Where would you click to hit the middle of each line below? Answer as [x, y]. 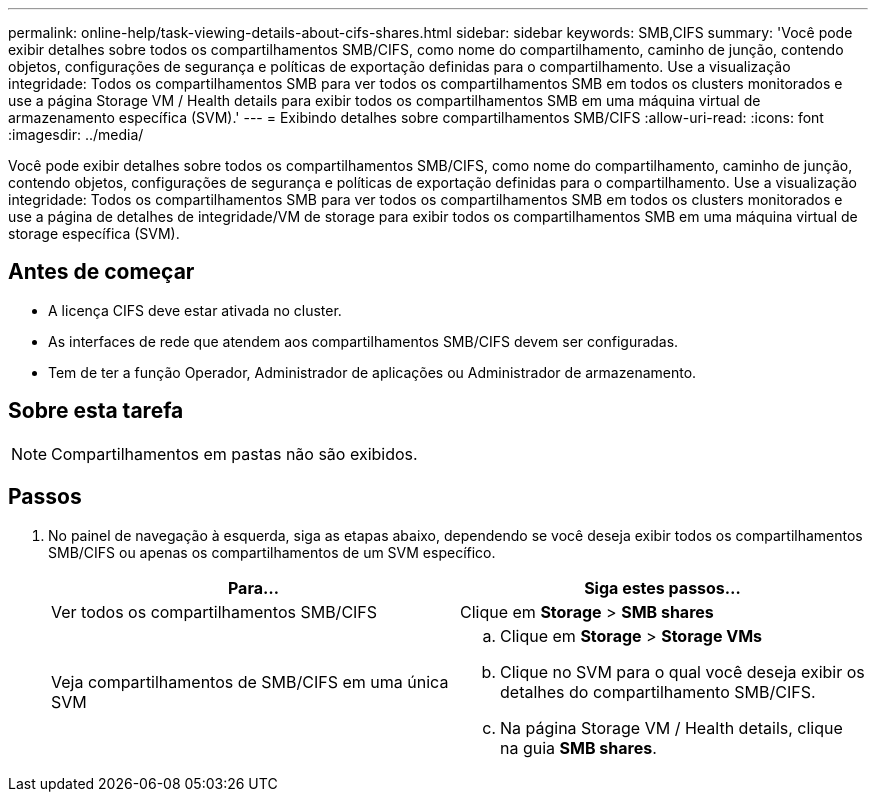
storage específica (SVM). [94, 233]
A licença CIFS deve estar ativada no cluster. [195, 310]
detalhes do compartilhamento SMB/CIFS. [658, 691]
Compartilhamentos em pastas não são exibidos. [234, 453]
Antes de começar [101, 272]
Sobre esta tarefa [96, 411]
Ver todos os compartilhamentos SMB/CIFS [214, 611]
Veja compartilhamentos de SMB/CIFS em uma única [250, 681]
